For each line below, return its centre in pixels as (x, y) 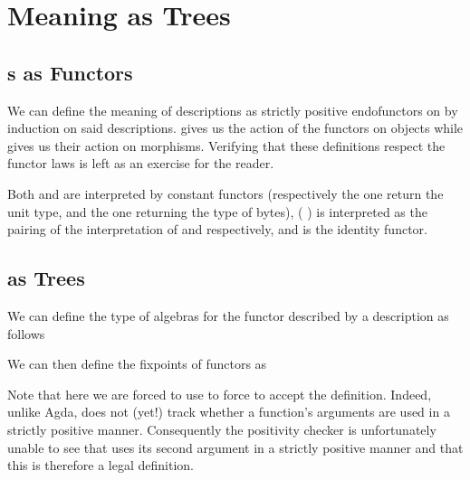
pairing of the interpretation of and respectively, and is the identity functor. (217, 229)
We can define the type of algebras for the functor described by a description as (228, 315)
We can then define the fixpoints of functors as (137, 364)
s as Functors (70, 72)
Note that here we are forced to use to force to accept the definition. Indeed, (220, 394)
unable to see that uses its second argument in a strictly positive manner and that (235, 447)
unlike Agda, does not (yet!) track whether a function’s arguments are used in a (229, 412)
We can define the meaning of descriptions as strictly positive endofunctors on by (233, 110)
